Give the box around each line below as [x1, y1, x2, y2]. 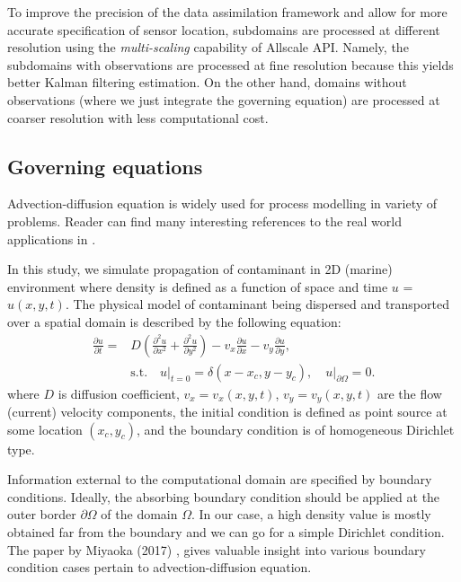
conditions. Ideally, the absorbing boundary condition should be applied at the [7, 487, 440, 506]
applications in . [7, 229, 96, 248]
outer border [7, 505, 76, 524]
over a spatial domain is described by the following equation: [7, 312, 341, 331]
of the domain [101, 505, 178, 524]
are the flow [377, 384, 442, 402]
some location [7, 419, 83, 438]
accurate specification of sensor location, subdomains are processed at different [7, 20, 440, 39]
